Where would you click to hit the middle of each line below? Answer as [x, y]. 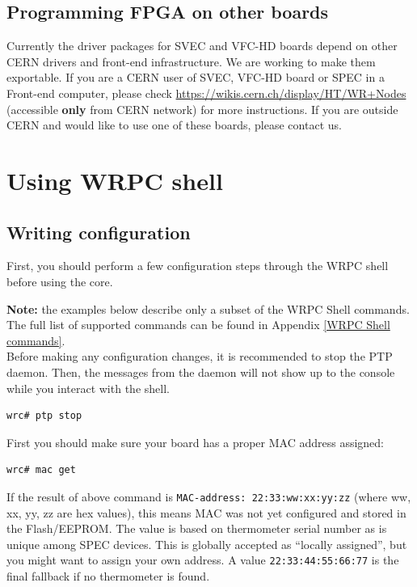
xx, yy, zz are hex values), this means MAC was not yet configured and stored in [206, 512]
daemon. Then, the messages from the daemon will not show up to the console [201, 372]
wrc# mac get [41, 470]
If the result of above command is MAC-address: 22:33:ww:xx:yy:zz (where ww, [209, 496]
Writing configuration [99, 232]
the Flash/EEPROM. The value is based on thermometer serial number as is [197, 528]
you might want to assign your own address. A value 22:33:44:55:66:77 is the [203, 560]
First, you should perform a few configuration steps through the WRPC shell [198, 266]
